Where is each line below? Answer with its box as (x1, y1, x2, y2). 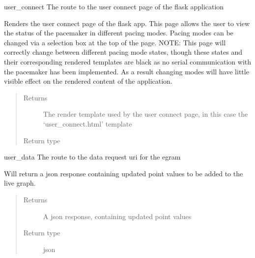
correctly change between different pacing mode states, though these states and (4, 47, 243, 57)
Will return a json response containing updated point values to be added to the (4, 168, 243, 178)
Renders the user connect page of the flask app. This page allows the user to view (4, 18, 250, 28)
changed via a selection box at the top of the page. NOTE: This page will (4, 37, 226, 47)
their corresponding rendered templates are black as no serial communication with (4, 56, 252, 66)
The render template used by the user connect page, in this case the (43, 109, 248, 119)
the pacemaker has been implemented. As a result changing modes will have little (4, 66, 249, 76)
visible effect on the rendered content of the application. (4, 76, 172, 86)
